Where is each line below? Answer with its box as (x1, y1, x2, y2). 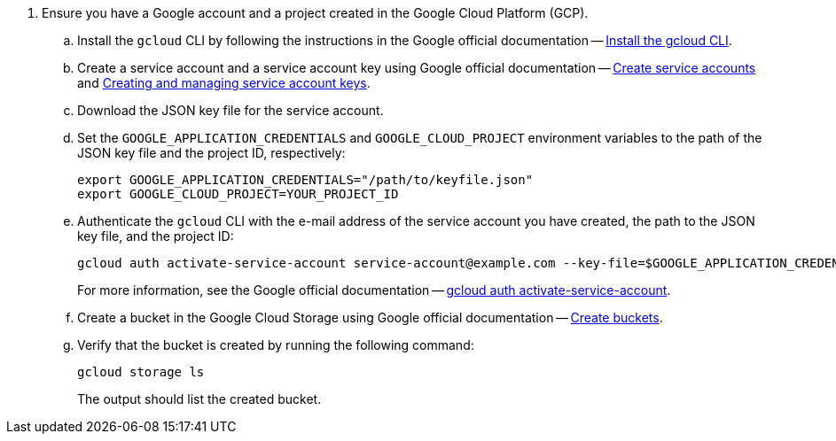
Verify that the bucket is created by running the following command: (77, 337, 474, 352)
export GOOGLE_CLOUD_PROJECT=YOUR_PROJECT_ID (77, 187, 399, 201)
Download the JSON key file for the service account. (77, 103, 384, 118)
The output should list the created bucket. (77, 391, 322, 406)
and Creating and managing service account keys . (77, 75, 371, 90)
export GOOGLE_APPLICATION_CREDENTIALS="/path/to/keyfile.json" (77, 173, 534, 187)
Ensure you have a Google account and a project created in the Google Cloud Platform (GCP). (42, 5, 589, 20)
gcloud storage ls (77, 365, 205, 379)
